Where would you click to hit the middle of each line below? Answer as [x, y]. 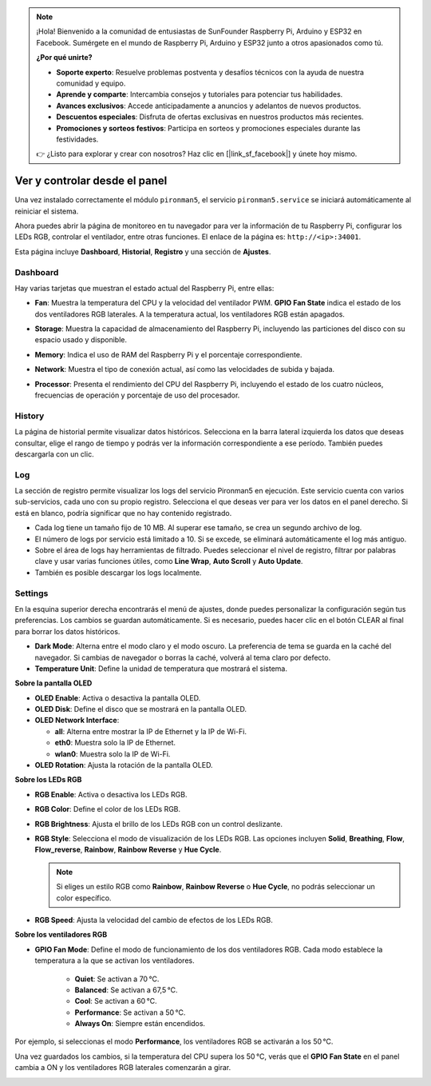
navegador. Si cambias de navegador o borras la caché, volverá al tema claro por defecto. [183, 657]
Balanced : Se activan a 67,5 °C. [127, 990]
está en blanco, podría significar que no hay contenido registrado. [123, 513]
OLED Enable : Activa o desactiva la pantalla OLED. [118, 698]
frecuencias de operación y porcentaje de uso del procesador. [137, 395]
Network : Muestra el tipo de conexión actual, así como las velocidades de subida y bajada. [185, 369]
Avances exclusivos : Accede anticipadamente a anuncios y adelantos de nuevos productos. [209, 106]
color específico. [84, 898]
